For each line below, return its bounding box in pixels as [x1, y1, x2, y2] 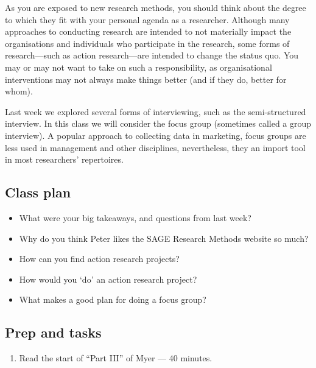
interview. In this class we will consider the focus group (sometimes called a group [5, 117, 312, 130]
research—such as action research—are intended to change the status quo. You [5, 49, 299, 62]
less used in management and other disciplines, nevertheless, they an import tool [5, 141, 306, 154]
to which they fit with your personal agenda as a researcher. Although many [5, 13, 290, 26]
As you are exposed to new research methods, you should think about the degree [5, 1, 306, 13]
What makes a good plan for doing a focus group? [19, 293, 206, 306]
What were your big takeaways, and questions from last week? [19, 211, 251, 224]
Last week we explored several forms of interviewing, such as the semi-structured [5, 105, 306, 118]
